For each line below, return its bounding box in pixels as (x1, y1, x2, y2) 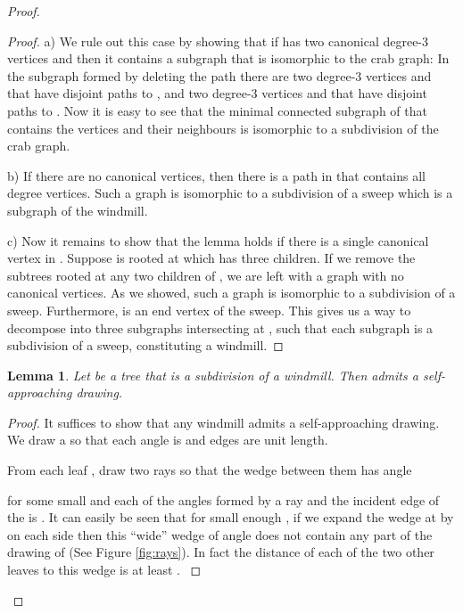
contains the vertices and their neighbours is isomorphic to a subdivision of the (7, 119, 439, 137)
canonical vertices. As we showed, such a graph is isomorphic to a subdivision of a (7, 283, 456, 302)
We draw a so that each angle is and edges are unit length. (7, 430, 328, 449)
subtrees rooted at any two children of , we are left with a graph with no (7, 266, 404, 284)
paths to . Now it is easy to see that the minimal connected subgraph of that (7, 101, 427, 119)
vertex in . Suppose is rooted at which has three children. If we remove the (7, 249, 416, 267)
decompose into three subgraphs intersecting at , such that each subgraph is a (7, 318, 434, 337)
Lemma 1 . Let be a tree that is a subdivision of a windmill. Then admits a (7, 365, 418, 384)
